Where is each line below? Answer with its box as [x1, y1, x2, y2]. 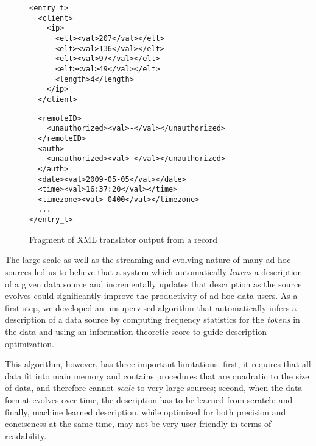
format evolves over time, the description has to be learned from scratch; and [5, 393, 293, 406]
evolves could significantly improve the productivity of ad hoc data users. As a [5, 289, 298, 302]
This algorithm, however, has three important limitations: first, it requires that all [5, 358, 311, 370]
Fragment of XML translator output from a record [29, 232, 218, 245]
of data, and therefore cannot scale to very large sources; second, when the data [5, 381, 303, 394]
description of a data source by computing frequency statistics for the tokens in [5, 313, 300, 326]
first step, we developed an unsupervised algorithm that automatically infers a [5, 301, 297, 314]
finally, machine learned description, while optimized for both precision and [5, 405, 286, 418]
